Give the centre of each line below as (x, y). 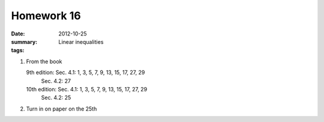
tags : (18, 50)
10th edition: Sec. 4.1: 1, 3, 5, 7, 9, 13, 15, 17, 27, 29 (87, 89)
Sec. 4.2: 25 (56, 98)
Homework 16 (46, 16)
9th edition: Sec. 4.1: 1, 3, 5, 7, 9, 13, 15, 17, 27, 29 (85, 73)
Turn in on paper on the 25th (61, 109)
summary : (24, 41)
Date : (18, 34)
